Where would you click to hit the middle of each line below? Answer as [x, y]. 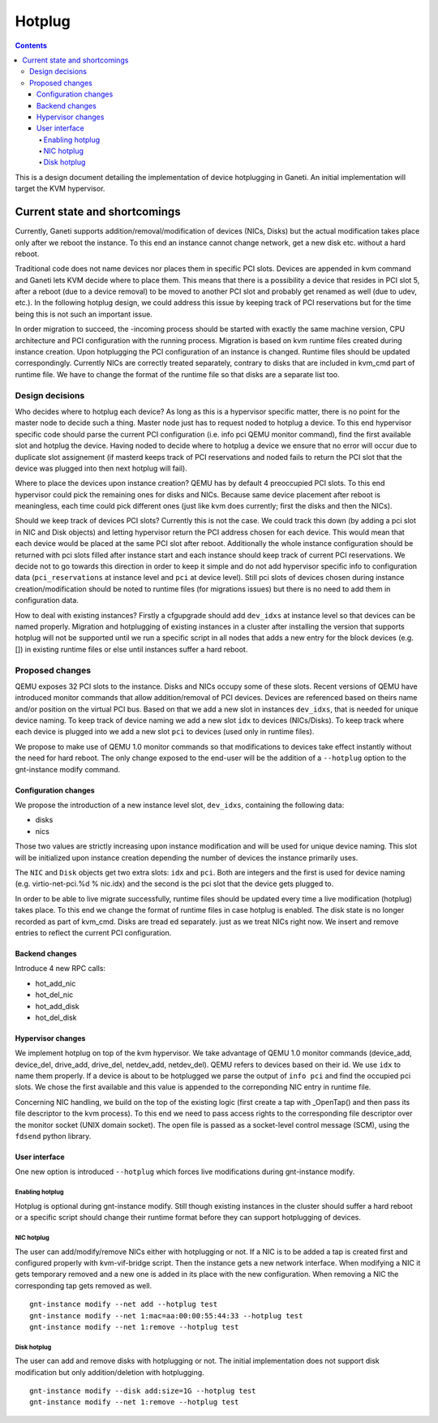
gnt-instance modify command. [68, 769]
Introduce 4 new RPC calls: [60, 969]
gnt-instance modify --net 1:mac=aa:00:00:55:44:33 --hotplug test [166, 1316]
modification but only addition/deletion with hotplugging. [109, 1372]
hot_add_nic [56, 983]
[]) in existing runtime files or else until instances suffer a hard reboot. [131, 649]
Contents [31, 45]
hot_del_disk [56, 1017]
